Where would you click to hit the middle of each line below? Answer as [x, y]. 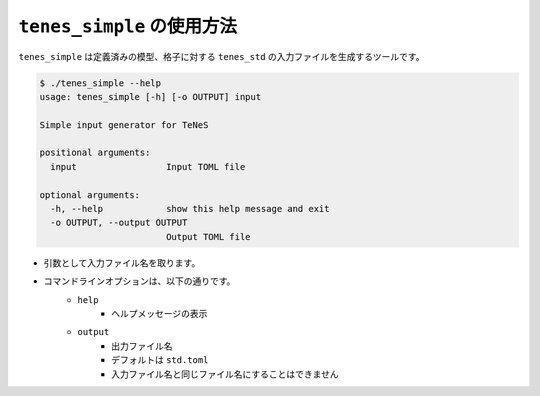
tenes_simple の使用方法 [127, 26]
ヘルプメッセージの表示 [159, 313]
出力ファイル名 [142, 346]
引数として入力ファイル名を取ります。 [122, 262]
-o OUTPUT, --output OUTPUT [119, 223]
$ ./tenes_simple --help [100, 83]
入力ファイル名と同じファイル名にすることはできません [225, 374]
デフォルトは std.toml [160, 360]
